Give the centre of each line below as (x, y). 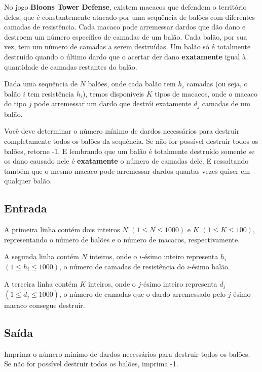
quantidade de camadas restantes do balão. (71, 66)
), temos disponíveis (113, 93)
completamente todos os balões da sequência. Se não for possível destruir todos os (131, 141)
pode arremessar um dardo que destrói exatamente (113, 103)
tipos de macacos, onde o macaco (206, 93)
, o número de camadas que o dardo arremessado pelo (142, 293)
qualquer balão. (28, 181)
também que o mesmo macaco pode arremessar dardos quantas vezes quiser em (127, 170)
